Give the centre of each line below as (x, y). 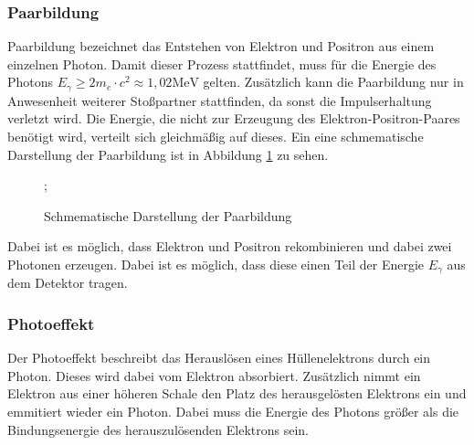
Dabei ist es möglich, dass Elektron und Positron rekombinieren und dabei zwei (230, 246)
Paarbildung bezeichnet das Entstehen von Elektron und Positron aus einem (221, 46)
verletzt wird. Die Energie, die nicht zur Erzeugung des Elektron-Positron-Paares (234, 118)
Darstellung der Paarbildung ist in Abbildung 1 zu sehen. (168, 154)
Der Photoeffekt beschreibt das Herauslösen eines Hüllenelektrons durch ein (219, 358)
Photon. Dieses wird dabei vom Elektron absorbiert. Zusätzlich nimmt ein (214, 375)
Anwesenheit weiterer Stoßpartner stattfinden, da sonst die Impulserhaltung (220, 100)
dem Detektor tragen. (68, 283)
